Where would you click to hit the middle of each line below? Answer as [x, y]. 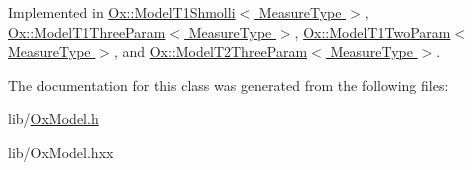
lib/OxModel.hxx [61, 151]
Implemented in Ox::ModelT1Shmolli [122, 12]
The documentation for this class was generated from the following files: [228, 84]
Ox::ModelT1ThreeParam [87, 31]
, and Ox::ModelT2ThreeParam [210, 51]
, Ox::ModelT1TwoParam [372, 31]
